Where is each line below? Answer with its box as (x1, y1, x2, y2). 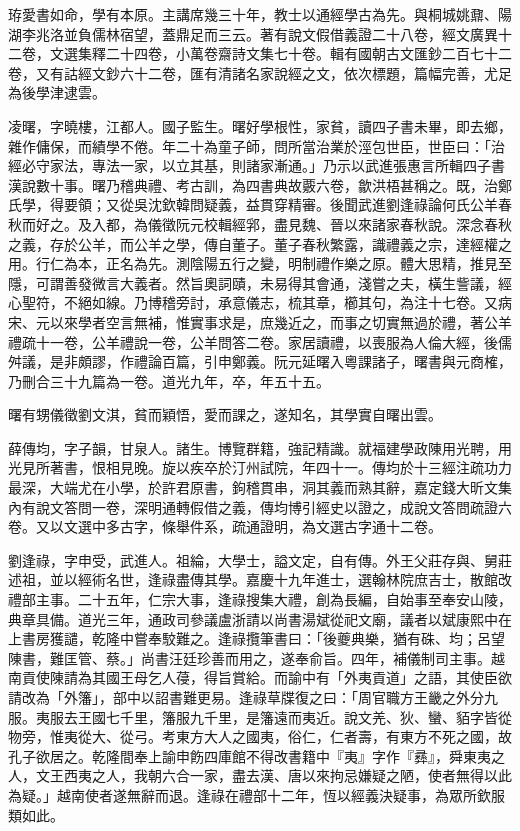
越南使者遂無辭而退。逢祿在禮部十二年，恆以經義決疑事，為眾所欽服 (56, 784, 505, 805)
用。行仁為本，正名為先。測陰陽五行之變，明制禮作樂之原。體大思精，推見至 (8, 253, 512, 274)
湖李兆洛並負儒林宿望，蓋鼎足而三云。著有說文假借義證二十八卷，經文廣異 (8, 23, 498, 44)
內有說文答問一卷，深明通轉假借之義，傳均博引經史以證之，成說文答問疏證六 (8, 496, 512, 517)
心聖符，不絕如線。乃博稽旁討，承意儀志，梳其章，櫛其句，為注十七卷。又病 (8, 292, 512, 313)
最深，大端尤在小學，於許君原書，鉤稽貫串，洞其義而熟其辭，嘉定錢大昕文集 (8, 477, 512, 498)
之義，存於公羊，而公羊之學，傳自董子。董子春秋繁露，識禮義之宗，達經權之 (8, 233, 512, 254)
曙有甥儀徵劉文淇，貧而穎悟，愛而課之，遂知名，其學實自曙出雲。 (8, 404, 442, 425)
